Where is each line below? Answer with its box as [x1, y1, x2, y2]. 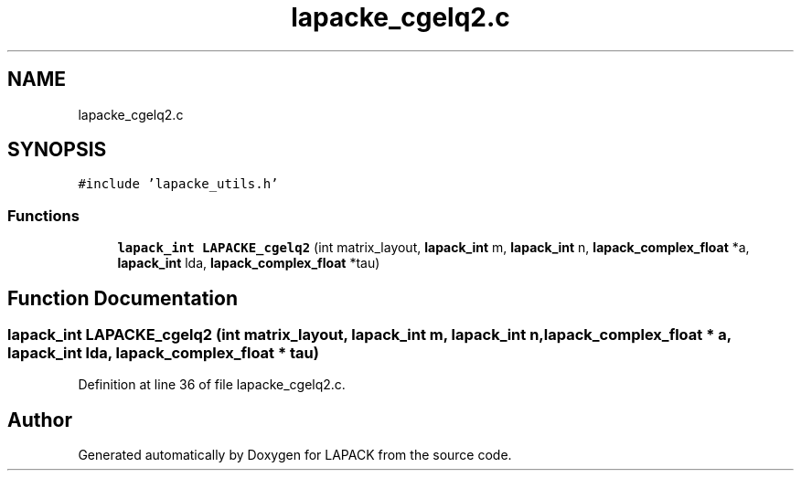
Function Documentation [7, 286, 238, 310]
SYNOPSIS [7, 138, 107, 162]
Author [7, 408, 72, 431]
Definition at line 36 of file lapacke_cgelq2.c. [78, 377, 346, 393]
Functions [7, 206, 80, 225]
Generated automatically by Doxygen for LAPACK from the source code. [78, 447, 512, 463]
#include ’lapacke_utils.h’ [78, 176, 279, 192]
